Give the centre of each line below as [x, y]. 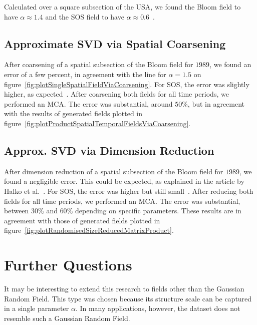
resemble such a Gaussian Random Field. [67, 318]
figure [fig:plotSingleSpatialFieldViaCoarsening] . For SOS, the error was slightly [127, 84]
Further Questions [68, 265]
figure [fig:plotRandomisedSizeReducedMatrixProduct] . [89, 230]
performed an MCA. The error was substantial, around [88, 103]
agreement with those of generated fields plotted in [82, 220]
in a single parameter [37, 308]
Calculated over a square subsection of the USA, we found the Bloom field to [122, 7]
